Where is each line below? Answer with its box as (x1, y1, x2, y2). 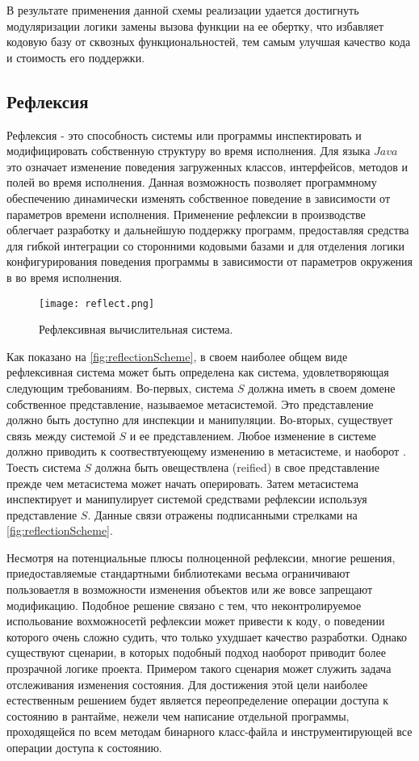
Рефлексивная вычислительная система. (39, 321, 233, 338)
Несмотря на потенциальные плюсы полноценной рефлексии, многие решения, (6, 549, 396, 565)
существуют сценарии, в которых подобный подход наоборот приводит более (6, 644, 386, 661)
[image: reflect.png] (39, 297, 155, 309)
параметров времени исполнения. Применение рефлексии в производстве (6, 205, 366, 222)
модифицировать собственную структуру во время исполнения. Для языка (6, 142, 371, 159)
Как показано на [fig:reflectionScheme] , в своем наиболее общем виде (6, 347, 348, 364)
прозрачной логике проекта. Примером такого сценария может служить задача (6, 660, 392, 677)
